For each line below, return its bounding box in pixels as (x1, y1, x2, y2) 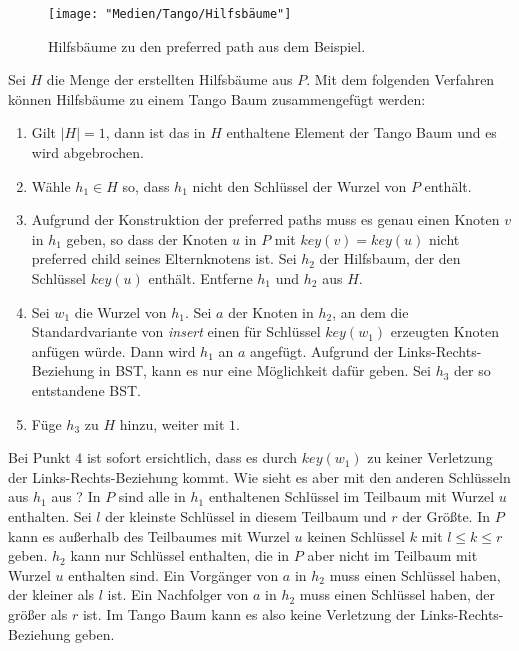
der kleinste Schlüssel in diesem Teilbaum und (105, 505, 387, 526)
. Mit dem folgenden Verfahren (306, 69, 495, 90)
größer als (8, 603, 68, 624)
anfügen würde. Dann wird (31, 340, 196, 361)
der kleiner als (8, 584, 95, 605)
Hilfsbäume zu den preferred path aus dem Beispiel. (48, 35, 366, 56)
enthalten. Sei (8, 505, 92, 526)
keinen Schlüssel (307, 525, 405, 546)
